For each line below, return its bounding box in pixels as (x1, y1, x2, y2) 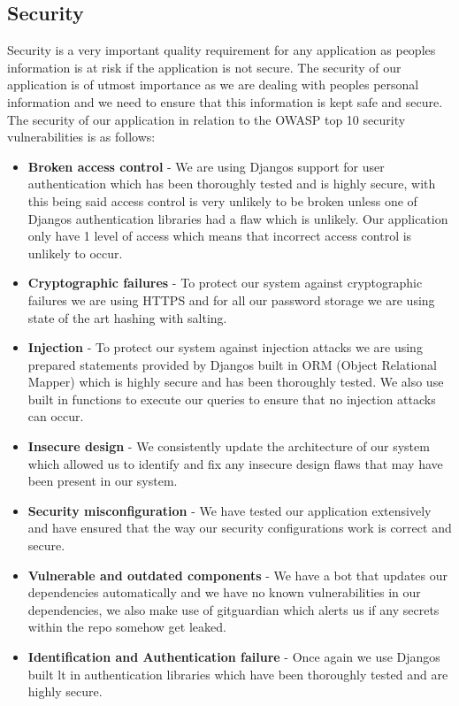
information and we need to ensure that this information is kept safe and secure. (7, 92, 443, 111)
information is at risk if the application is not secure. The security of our (7, 58, 402, 76)
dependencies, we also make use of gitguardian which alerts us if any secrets (27, 600, 440, 618)
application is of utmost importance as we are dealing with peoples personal (7, 75, 419, 94)
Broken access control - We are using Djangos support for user (27, 157, 385, 175)
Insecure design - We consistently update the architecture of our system (27, 437, 430, 456)
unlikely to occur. (27, 243, 123, 262)
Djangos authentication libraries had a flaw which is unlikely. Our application (27, 209, 448, 227)
